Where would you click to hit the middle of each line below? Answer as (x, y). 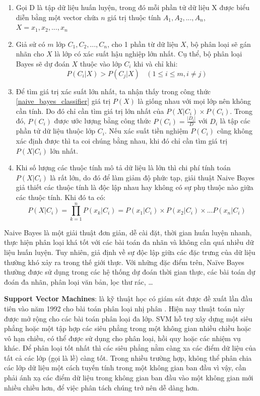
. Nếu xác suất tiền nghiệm (146, 131)
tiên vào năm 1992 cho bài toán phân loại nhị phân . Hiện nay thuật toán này (124, 308)
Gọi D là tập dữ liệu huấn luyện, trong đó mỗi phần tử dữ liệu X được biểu (133, 7)
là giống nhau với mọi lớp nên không (194, 101)
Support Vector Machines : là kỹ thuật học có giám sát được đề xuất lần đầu (128, 299)
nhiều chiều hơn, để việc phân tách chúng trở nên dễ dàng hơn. (102, 387)
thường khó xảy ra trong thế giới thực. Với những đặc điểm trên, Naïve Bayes (124, 262)
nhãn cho (30, 54)
